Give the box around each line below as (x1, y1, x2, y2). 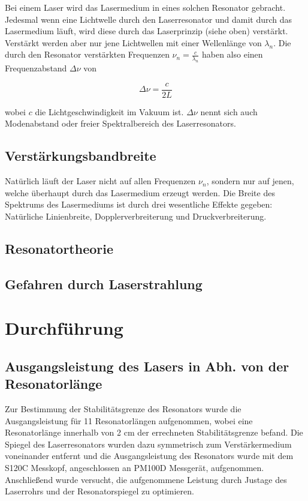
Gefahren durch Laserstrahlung (5, 274, 203, 293)
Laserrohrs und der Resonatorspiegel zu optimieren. (5, 485, 194, 497)
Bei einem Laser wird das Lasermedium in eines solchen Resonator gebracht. (5, 1, 286, 13)
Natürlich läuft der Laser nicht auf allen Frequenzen (5, 175, 196, 187)
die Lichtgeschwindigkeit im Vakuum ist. (35, 105, 184, 118)
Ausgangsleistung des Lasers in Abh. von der (5, 356, 289, 375)
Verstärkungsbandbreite (5, 146, 156, 165)
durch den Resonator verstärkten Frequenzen (5, 48, 170, 61)
